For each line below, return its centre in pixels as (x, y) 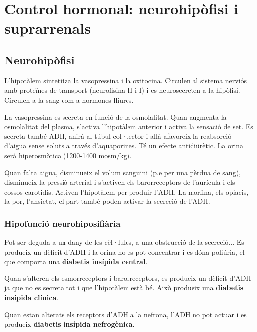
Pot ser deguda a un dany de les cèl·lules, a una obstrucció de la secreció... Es (124, 242)
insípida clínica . (32, 298)
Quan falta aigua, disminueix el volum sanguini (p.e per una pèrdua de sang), (123, 172)
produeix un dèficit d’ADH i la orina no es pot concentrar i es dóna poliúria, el (125, 251)
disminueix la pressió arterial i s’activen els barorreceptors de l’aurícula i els (120, 182)
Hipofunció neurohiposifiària (63, 223)
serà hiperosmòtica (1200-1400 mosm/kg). (68, 155)
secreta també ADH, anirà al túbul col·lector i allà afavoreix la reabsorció (118, 136)
